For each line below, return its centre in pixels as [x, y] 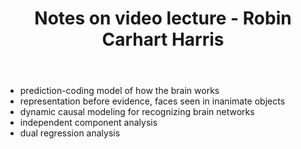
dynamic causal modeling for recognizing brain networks [137, 112]
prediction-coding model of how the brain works [119, 91]
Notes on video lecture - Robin [163, 18]
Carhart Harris [163, 39]
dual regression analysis [70, 133]
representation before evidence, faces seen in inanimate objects [152, 101]
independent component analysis [88, 123]
